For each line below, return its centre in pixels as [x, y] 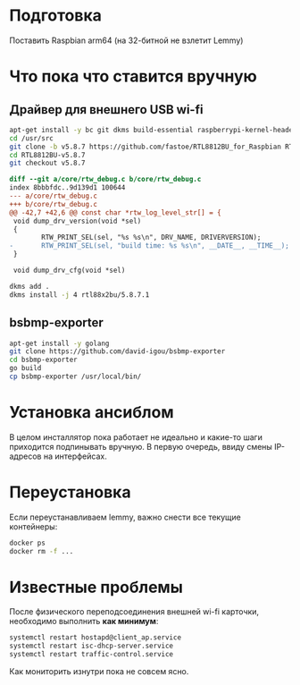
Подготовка [56, 16]
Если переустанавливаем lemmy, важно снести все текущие [125, 517]
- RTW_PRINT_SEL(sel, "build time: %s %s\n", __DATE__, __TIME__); [150, 246]
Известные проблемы [96, 587]
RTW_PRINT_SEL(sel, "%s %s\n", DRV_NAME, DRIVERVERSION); [151, 238]
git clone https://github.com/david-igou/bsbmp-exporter [117, 351]
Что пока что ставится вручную [133, 76]
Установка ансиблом [92, 413]
